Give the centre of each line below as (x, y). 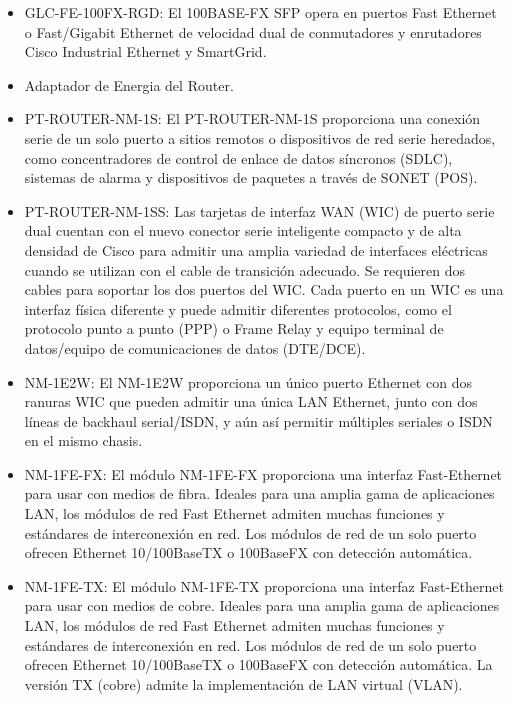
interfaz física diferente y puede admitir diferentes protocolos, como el (238, 308)
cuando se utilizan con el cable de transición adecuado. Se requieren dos (244, 269)
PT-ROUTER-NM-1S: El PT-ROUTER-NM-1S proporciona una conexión (252, 118)
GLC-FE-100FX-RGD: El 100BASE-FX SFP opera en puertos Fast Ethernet (260, 12)
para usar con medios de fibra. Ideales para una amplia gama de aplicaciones (259, 493)
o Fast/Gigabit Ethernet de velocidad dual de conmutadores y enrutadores (253, 31)
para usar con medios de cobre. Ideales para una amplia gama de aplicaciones (262, 605)
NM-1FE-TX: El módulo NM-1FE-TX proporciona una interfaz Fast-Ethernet (264, 585)
